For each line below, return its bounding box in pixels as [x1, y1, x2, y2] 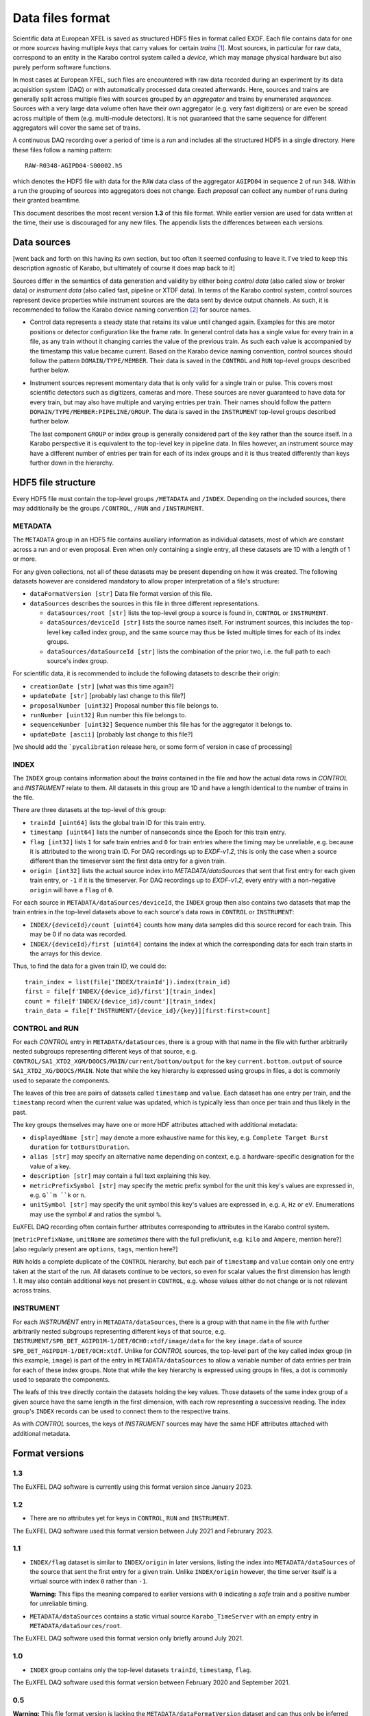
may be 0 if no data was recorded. [29, 930, 127, 938]
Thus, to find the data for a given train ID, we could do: [12, 962, 167, 971]
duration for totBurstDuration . [29, 1143, 130, 1151]
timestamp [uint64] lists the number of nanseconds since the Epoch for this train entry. [29, 828, 287, 837]
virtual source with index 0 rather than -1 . [29, 1577, 148, 1586]
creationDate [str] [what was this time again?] [29, 682, 174, 690]
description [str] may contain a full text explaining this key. [29, 1172, 211, 1180]
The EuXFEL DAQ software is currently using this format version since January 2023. [12, 1483, 253, 1491]
